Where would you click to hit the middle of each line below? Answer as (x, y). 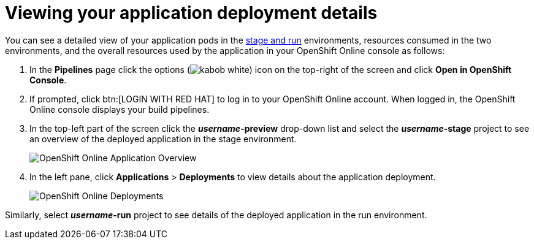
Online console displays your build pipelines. (120, 109)
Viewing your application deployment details (191, 13)
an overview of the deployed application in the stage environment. (163, 139)
